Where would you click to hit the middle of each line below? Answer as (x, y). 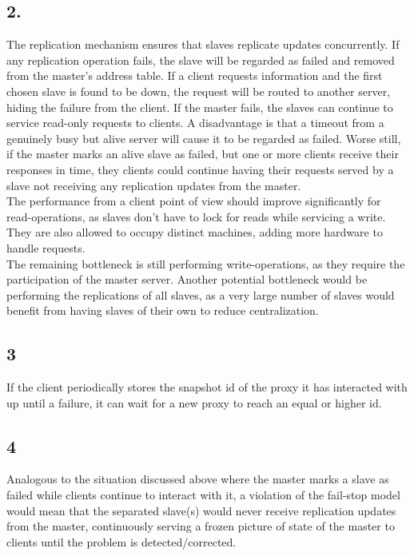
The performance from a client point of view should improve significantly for (194, 201)
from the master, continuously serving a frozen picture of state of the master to (201, 526)
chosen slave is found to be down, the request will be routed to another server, (199, 91)
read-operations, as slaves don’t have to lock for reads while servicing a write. (196, 216)
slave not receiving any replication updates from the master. (154, 185)
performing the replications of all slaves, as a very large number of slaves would (201, 294)
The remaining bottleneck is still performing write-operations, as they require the (206, 263)
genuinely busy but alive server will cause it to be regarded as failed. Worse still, (204, 138)
